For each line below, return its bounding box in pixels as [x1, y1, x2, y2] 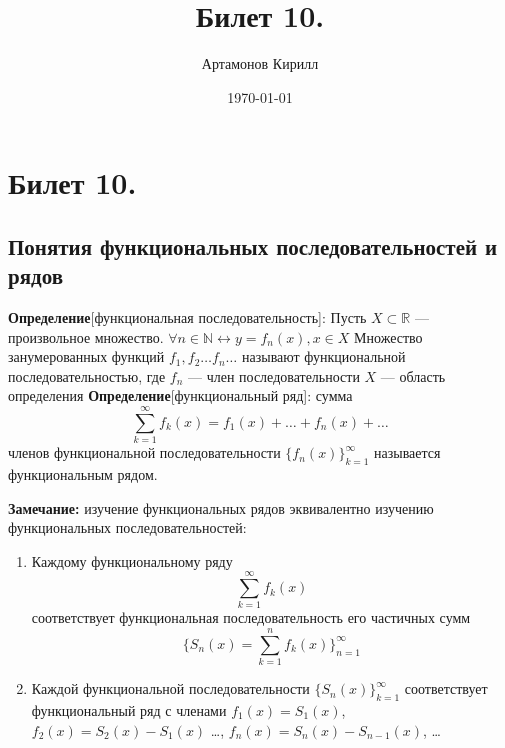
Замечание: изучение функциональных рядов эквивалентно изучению [8, 497, 434, 518]
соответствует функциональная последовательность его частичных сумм [31, 607, 471, 628]
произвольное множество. [8, 326, 164, 347]
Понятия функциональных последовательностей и [8, 230, 498, 261]
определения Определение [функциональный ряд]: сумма [8, 385, 353, 406]
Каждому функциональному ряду [31, 550, 233, 571]
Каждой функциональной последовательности [31, 678, 310, 699]
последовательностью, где [8, 365, 166, 386]
